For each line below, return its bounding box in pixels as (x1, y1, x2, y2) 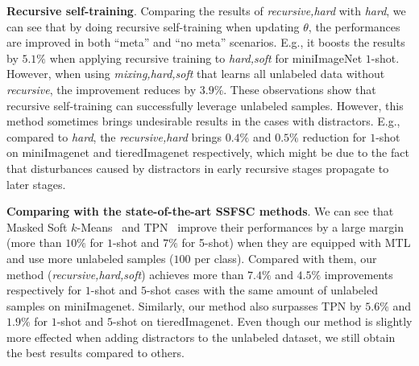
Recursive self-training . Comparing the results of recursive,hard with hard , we (6, 2, 406, 19)
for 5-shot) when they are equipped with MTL (181, 234, 411, 251)
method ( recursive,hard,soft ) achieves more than (6, 265, 244, 282)
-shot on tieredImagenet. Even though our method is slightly (113, 313, 413, 330)
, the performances (308, 18, 400, 35)
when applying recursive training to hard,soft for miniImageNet (49, 49, 363, 66)
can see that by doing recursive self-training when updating (6, 18, 300, 35)
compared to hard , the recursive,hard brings (6, 128, 222, 145)
